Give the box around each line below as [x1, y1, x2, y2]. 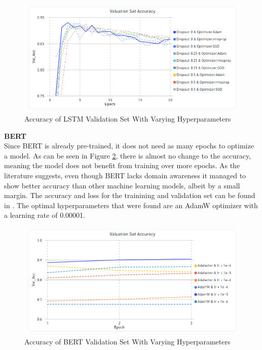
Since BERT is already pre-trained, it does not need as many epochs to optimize [4, 140, 254, 151]
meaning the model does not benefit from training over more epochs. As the [4, 160, 240, 171]
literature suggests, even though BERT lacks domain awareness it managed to [4, 170, 246, 181]
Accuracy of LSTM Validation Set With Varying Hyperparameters [24, 113, 231, 124]
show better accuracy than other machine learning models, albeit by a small [4, 180, 240, 190]
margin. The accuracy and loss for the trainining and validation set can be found [4, 190, 255, 201]
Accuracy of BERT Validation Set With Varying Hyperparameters [24, 336, 231, 347]
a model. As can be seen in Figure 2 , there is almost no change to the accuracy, [4, 150, 251, 161]
